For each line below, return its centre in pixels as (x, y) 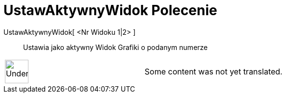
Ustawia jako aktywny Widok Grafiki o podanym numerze (116, 47)
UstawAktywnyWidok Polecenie (110, 10)
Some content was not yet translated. (213, 71)
